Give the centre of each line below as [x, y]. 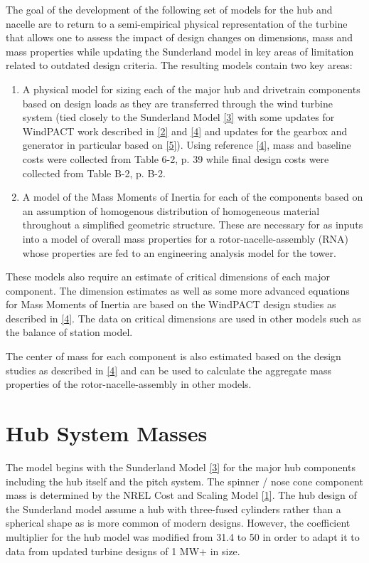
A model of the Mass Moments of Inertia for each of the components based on [193, 197]
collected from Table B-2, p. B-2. [94, 173]
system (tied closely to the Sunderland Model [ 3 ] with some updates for [178, 117]
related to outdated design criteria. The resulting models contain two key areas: [179, 65]
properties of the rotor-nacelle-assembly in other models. [129, 384]
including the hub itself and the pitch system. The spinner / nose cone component [184, 481]
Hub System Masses [107, 433]
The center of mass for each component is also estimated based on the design [173, 356]
